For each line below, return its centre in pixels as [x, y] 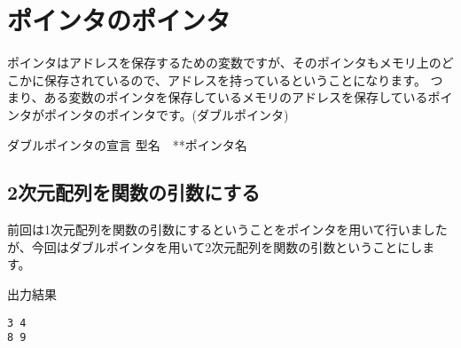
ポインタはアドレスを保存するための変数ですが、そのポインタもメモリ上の [224, 63]
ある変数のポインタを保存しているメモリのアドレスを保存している [236, 97]
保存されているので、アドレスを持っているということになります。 [235, 79]
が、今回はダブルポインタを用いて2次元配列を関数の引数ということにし [215, 246]
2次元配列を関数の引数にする [134, 192]
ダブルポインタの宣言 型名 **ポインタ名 [127, 144]
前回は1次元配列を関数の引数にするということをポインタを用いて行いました [227, 229]
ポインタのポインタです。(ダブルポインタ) [166, 114]
